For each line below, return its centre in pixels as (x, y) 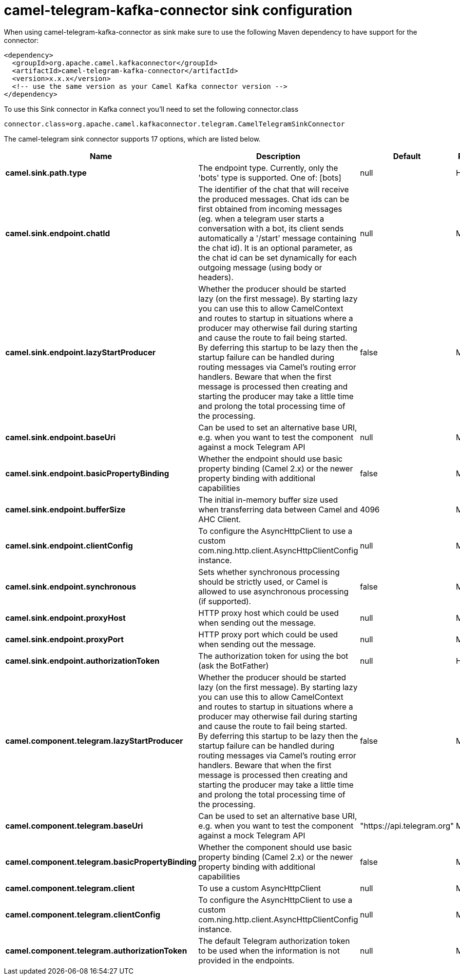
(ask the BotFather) (234, 665)
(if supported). (225, 601)
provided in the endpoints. (246, 960)
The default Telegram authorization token (274, 941)
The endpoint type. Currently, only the (268, 168)
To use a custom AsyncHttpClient (260, 888)
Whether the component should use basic (275, 847)
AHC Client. (220, 519)
